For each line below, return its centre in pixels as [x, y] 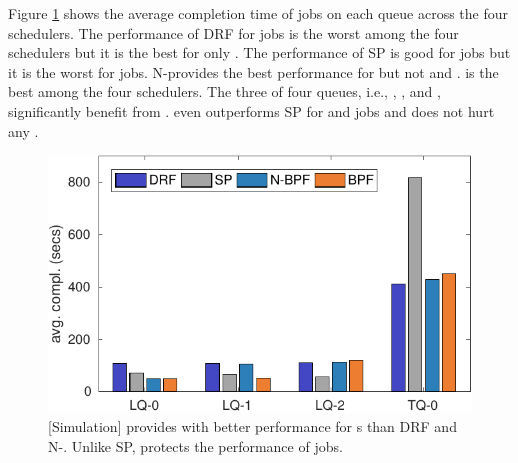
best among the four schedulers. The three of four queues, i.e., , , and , [224, 91]
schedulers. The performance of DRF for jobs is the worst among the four [233, 32]
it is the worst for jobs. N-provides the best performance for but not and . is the [253, 71]
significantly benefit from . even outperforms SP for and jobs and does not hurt [251, 110]
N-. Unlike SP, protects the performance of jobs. [195, 446]
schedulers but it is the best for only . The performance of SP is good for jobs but [259, 52]
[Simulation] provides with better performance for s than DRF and [252, 426]
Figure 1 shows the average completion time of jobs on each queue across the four [258, 13]
